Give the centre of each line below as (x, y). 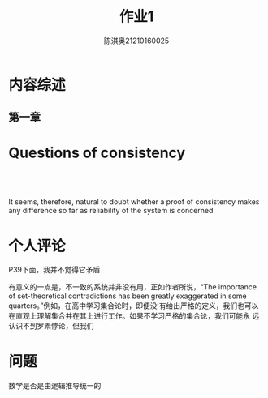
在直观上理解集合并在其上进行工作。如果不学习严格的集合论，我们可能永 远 (134, 316)
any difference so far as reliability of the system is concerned (111, 211)
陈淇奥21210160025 (136, 41)
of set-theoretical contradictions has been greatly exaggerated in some (128, 296)
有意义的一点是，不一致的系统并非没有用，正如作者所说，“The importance (133, 287)
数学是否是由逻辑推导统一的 (55, 386)
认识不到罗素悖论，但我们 (51, 326)
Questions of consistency (97, 153)
